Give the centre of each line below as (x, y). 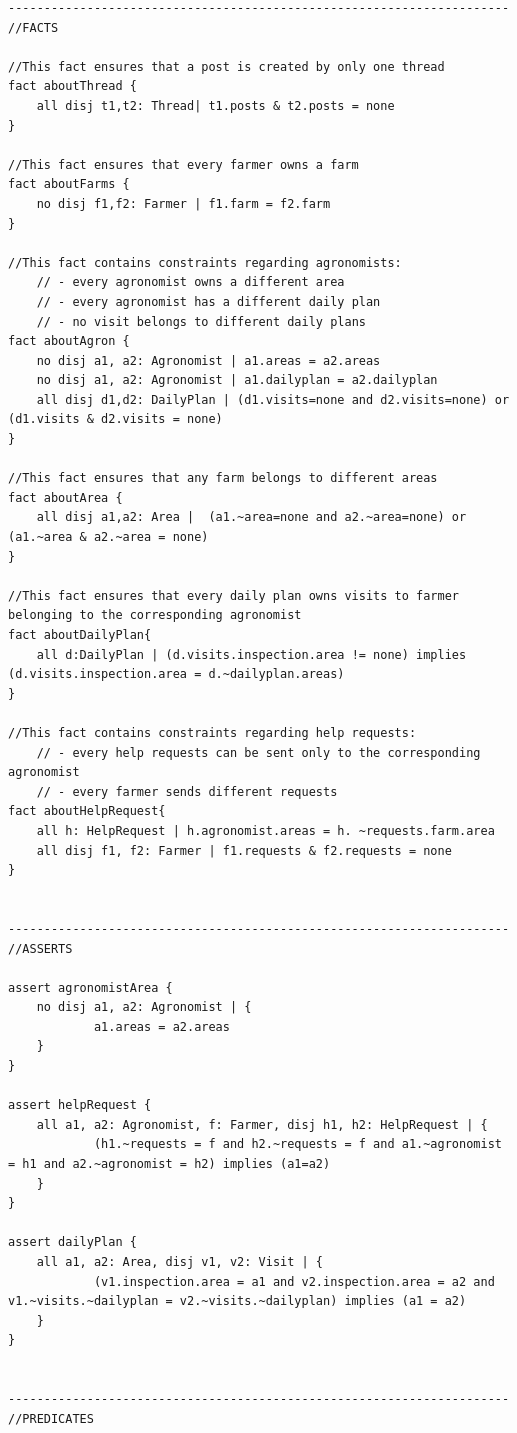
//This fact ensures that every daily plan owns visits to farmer (234, 595)
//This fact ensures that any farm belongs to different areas (223, 478)
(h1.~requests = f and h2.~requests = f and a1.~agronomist (297, 1144)
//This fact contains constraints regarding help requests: (212, 732)
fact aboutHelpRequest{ (87, 811)
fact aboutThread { (72, 86)
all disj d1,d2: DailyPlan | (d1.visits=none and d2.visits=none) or (273, 399)
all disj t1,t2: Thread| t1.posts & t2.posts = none (215, 105)
